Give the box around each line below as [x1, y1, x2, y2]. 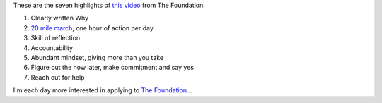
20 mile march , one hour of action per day [30, 23, 154, 32]
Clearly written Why [30, 14, 88, 23]
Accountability [30, 43, 74, 52]
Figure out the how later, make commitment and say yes [30, 63, 195, 72]
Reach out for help [30, 73, 85, 81]
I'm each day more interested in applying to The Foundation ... [13, 86, 192, 95]
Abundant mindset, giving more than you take [30, 53, 164, 61]
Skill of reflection [30, 34, 81, 42]
